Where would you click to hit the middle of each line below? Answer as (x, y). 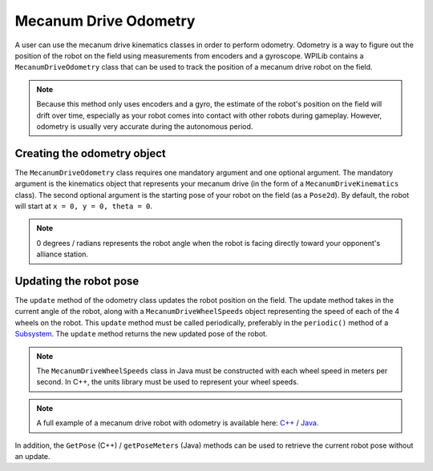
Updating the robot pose (77, 281)
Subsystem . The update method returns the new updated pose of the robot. (141, 334)
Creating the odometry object (90, 153)
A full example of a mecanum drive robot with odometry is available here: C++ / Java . (178, 423)
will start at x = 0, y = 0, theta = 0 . (83, 206)
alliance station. (62, 254)
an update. (32, 456)
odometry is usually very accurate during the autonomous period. (145, 126)
